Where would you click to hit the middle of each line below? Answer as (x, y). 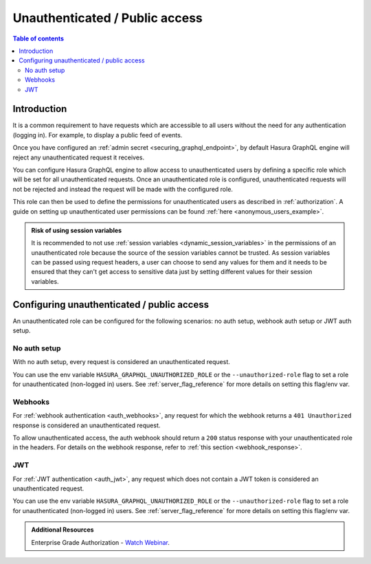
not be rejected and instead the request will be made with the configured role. (123, 189)
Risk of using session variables (77, 230)
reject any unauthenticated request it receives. (79, 157)
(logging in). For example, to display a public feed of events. (98, 135)
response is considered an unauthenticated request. (87, 425)
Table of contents (38, 38)
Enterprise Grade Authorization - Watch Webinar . (100, 542)
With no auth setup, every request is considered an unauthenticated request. (121, 362)
